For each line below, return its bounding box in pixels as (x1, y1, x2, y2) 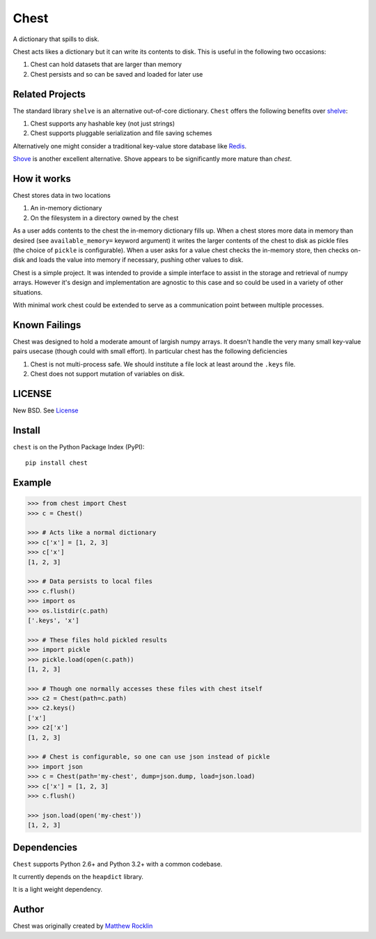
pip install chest (25, 459, 88, 467)
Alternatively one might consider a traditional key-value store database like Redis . (13, 141, 247, 150)
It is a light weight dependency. (13, 885, 103, 894)
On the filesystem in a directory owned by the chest (30, 213, 179, 222)
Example (13, 477, 52, 489)
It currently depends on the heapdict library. (13, 873, 144, 881)
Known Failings (13, 319, 81, 331)
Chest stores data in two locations (13, 192, 111, 200)
